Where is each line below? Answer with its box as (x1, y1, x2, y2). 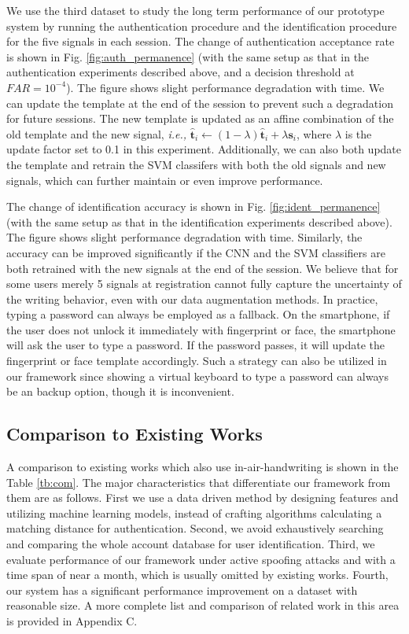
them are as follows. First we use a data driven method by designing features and (6, 489, 399, 506)
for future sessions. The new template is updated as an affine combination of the (6, 110, 394, 127)
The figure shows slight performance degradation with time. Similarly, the (6, 229, 363, 245)
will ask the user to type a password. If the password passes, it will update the (6, 337, 385, 353)
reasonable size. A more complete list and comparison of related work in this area (6, 597, 400, 614)
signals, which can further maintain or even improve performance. (6, 171, 323, 188)
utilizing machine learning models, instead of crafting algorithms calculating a (6, 504, 382, 521)
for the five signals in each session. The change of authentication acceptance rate (6, 33, 395, 50)
